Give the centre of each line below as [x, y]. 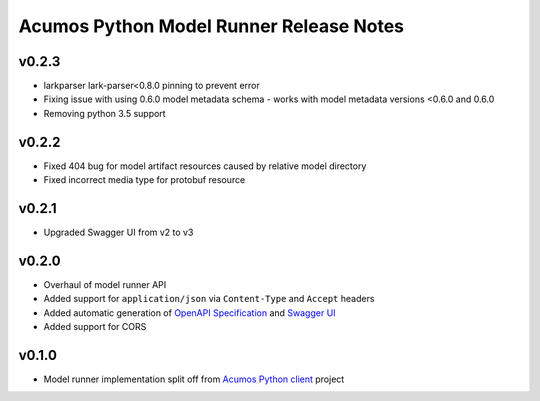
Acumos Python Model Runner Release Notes [211, 26]
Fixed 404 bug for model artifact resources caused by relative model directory [205, 166]
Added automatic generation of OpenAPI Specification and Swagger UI [189, 312]
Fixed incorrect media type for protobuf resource [144, 180]
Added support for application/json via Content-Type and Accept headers [209, 299]
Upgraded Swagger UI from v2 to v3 [118, 232]
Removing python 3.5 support [104, 113]
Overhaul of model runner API [105, 284]
